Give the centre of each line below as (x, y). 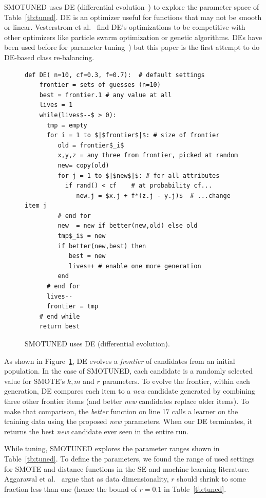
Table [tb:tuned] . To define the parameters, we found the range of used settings (129, 458)
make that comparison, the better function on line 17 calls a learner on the (121, 411)
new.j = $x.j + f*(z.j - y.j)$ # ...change (153, 196)
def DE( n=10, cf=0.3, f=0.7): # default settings (115, 75)
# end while (60, 316)
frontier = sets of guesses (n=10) (100, 85)
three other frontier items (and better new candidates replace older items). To (127, 401)
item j (36, 206)
